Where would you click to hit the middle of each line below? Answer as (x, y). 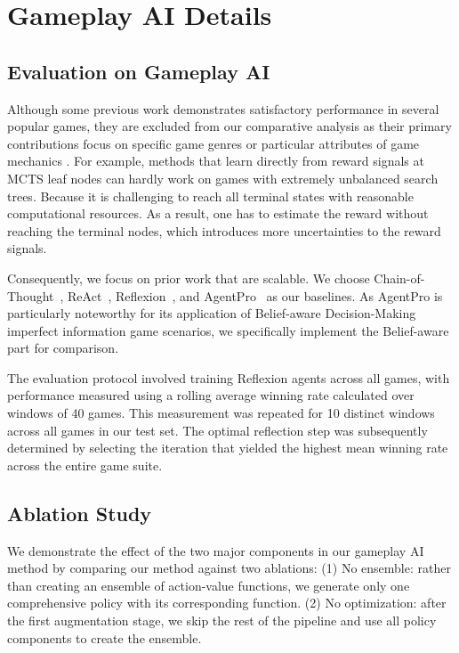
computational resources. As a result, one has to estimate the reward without (218, 213)
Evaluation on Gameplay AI (139, 71)
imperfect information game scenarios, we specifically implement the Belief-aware (228, 330)
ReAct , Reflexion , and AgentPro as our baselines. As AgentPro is (255, 295)
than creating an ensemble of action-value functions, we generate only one (209, 585)
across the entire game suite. (85, 465)
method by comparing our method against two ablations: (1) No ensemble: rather (229, 568)
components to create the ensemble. (105, 637)
